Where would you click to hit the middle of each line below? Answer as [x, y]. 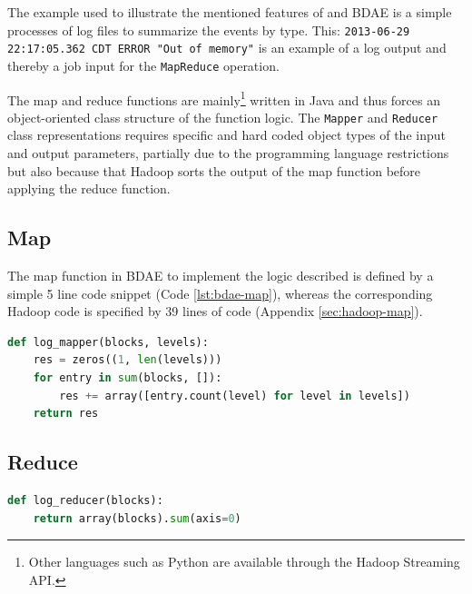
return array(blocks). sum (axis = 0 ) [137, 518]
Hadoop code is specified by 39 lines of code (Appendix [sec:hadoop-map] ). [215, 311]
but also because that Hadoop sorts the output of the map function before [214, 170]
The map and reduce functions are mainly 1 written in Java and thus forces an [224, 98]
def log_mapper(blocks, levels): [108, 342]
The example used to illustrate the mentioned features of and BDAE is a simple [230, 12]
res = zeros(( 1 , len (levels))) [128, 360]
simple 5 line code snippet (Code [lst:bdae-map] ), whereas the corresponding [220, 293]
